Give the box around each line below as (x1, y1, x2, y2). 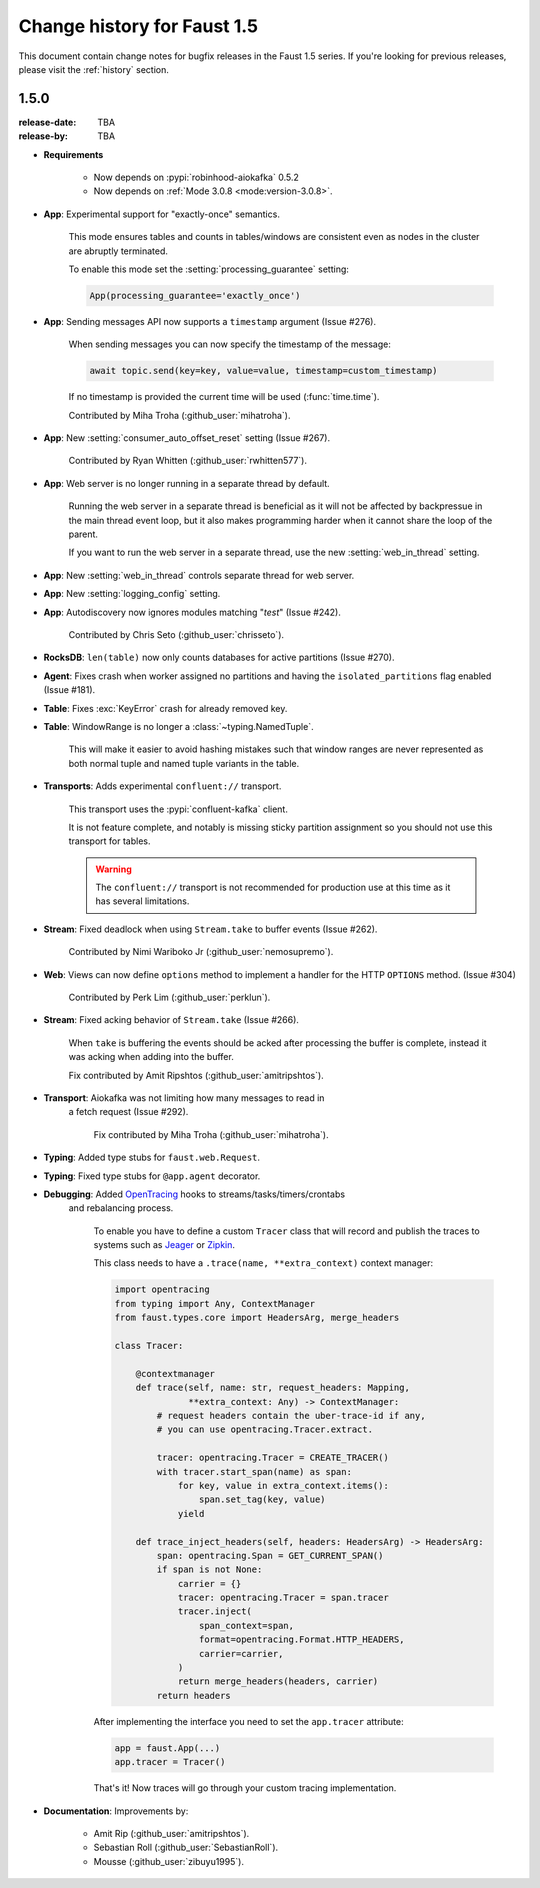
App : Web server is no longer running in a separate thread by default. (43, 477, 330, 489)
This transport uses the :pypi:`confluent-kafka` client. (68, 803, 289, 815)
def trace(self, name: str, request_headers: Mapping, (135, 1382, 410, 1394)
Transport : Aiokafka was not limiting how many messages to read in (43, 1091, 325, 1104)
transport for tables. (68, 835, 151, 847)
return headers (156, 1690, 232, 1701)
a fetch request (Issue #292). (68, 1106, 189, 1118)
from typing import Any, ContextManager (114, 1298, 315, 1309)
